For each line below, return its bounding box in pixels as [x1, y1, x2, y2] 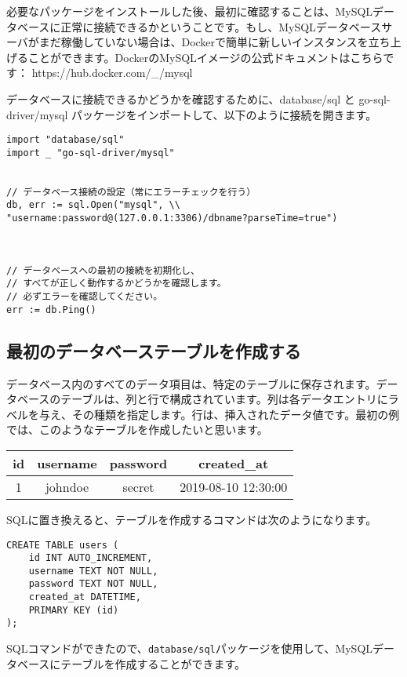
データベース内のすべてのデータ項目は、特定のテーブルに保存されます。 [6, 375, 376, 391]
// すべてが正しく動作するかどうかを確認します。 [6, 278, 227, 289]
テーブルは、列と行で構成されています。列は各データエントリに [60, 391, 388, 407]
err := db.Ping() [6, 304, 96, 315]
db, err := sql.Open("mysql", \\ [6, 199, 180, 211]
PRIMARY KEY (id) [28, 604, 119, 616]
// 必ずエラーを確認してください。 [6, 291, 163, 303]
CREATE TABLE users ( [6, 539, 119, 551]
